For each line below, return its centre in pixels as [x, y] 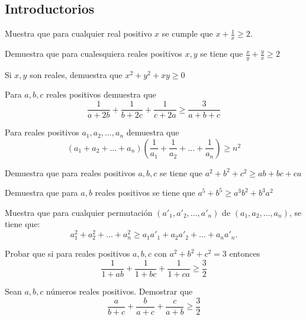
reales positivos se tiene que [145, 193]
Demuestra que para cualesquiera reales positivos [94, 54]
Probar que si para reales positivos [67, 253]
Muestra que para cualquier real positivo [78, 33]
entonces [245, 253]
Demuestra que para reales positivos [70, 172]
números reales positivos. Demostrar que [120, 291]
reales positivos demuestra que [101, 94]
